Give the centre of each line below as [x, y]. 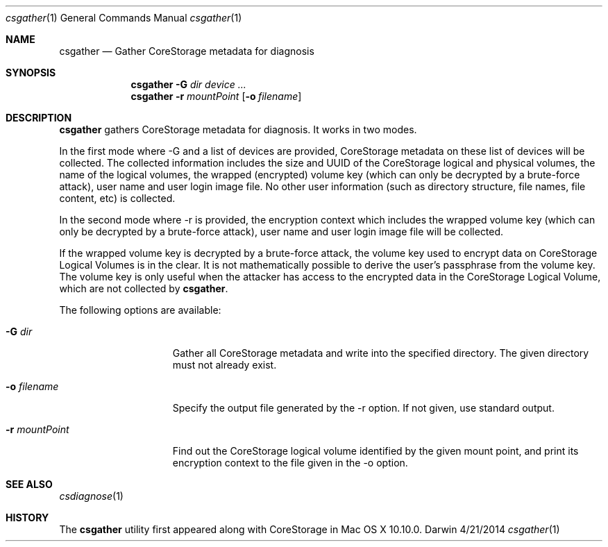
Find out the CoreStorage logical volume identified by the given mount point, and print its [375, 451]
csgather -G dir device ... [188, 84]
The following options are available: [140, 310]
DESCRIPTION [39, 118]
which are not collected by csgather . [144, 288]
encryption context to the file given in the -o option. [290, 463]
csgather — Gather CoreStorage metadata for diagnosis [187, 51]
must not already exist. [225, 365]
